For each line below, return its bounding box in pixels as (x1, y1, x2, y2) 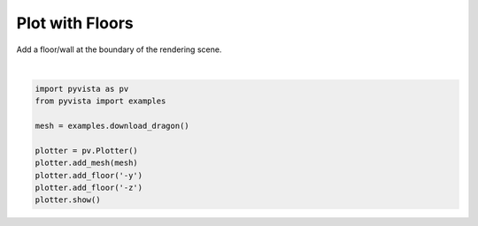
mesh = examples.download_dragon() (35, 121, 189, 132)
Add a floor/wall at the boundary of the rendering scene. (16, 44, 222, 55)
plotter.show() (35, 195, 101, 205)
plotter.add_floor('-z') (35, 183, 143, 193)
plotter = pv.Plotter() (35, 146, 139, 155)
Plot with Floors (16, 13, 135, 33)
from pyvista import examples (35, 96, 166, 106)
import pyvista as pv (35, 84, 129, 94)
